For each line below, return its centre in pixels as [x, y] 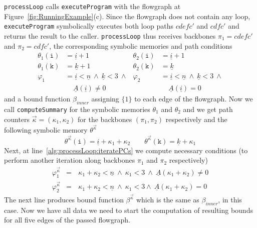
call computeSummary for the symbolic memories [77, 109]
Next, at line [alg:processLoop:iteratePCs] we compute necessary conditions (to [126, 150]
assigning [105, 99]
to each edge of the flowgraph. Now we [194, 99]
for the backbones [105, 119]
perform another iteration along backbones [70, 160]
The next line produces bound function [64, 200]
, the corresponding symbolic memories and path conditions [141, 45]
